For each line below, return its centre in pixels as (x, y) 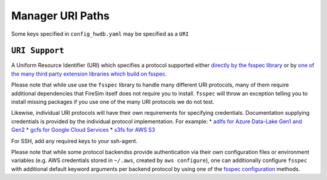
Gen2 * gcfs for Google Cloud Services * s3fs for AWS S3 (83, 130)
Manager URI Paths (61, 16)
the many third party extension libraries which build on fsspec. (89, 74)
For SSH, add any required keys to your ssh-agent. (74, 141)
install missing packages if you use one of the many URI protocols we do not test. (113, 102)
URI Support (38, 51)
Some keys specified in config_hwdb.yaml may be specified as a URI (100, 34)
